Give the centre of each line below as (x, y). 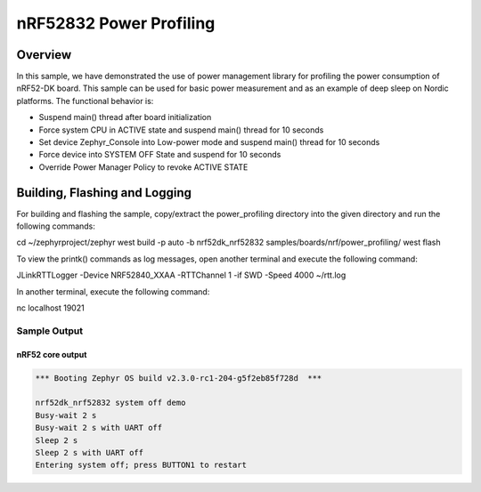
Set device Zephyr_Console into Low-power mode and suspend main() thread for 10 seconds (209, 142)
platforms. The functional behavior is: (85, 101)
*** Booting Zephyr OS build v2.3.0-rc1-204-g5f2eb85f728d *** (179, 378)
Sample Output (50, 331)
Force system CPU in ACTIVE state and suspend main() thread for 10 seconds (181, 130)
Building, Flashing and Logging (104, 193)
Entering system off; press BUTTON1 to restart (141, 465)
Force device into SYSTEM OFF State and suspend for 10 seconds (160, 155)
